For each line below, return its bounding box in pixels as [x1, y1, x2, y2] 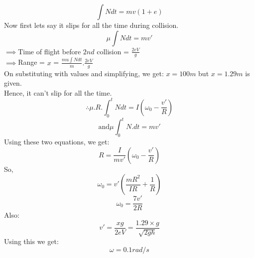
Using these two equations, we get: [4, 136, 110, 146]
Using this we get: [4, 236, 59, 247]
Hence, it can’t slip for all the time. [4, 87, 112, 98]
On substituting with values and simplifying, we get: [4, 68, 164, 78]
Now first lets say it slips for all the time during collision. [4, 20, 179, 30]
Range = [18, 57, 45, 67]
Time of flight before [18, 46, 81, 56]
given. [4, 78, 22, 88]
